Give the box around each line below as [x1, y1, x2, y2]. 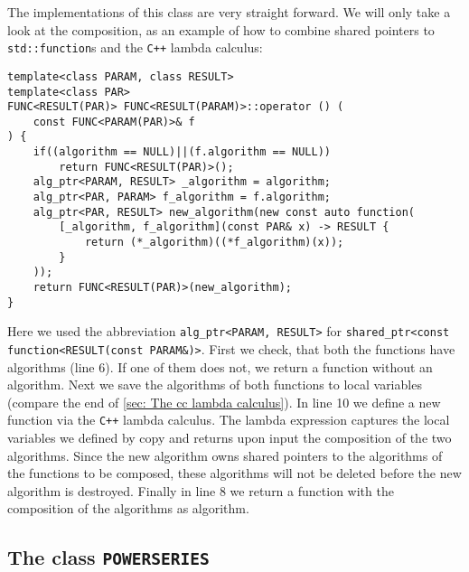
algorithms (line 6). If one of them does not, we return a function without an [7, 357, 433, 376]
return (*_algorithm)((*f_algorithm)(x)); [84, 236, 344, 249]
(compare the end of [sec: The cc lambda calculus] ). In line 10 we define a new [7, 392, 441, 411]
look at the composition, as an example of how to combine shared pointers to [7, 20, 435, 39]
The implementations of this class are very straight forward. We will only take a [7, 3, 451, 21]
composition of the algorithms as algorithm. [7, 499, 249, 518]
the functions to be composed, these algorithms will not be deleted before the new [7, 464, 462, 483]
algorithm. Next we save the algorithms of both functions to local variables [7, 375, 422, 394]
